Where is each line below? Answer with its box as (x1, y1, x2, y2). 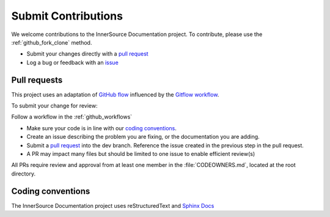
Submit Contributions (11, 9, 123, 23)
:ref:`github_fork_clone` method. (11, 39, 92, 46)
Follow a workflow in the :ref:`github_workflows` (11, 113, 133, 120)
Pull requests (11, 75, 63, 85)
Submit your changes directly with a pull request (26, 50, 149, 57)
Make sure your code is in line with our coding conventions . (26, 124, 177, 131)
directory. (11, 170, 36, 177)
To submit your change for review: (11, 102, 98, 109)
